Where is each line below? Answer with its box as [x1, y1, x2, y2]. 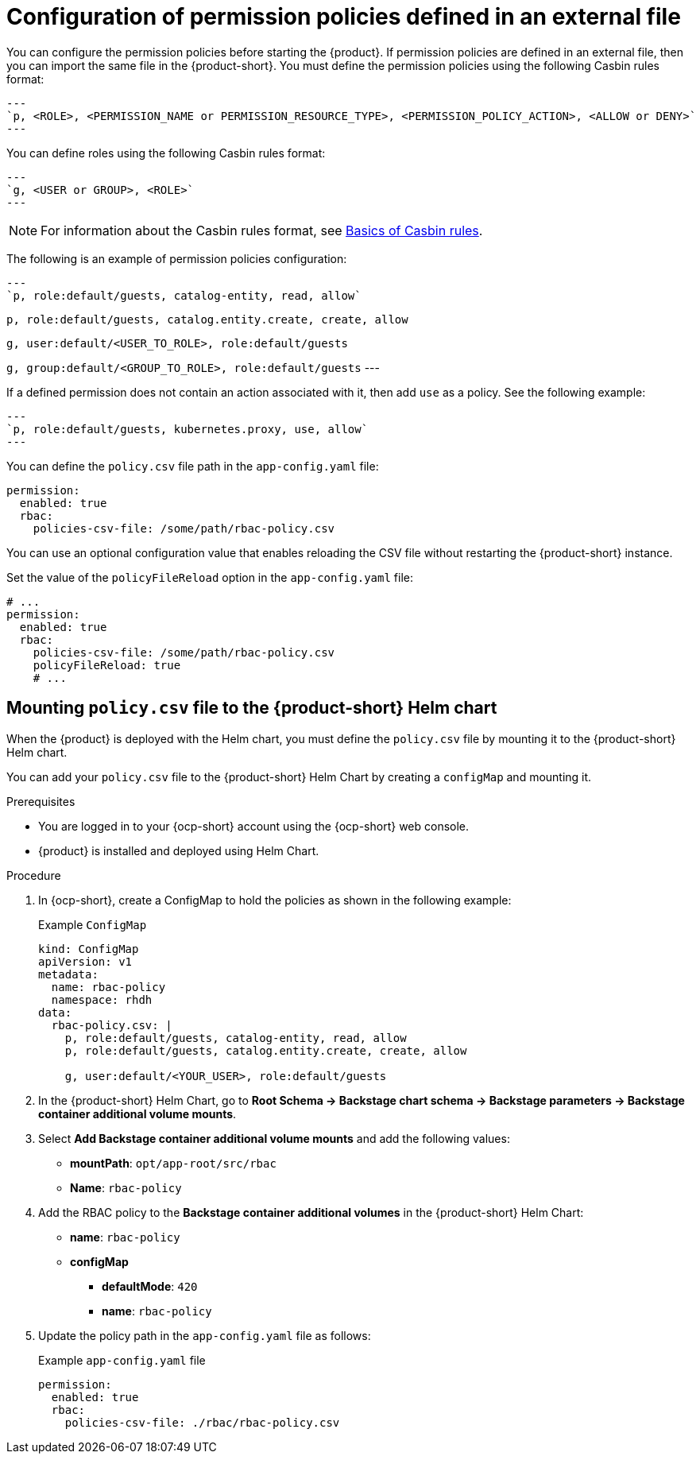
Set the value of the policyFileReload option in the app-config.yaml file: [6, 570, 413, 584]
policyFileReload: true [33, 658, 181, 672]
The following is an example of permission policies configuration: [6, 251, 347, 265]
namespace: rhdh [51, 993, 153, 1006]
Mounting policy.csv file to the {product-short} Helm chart [6, 698, 497, 718]
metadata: [38, 967, 99, 981]
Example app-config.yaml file [38, 1353, 206, 1367]
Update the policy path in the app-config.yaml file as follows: [38, 1328, 371, 1342]
